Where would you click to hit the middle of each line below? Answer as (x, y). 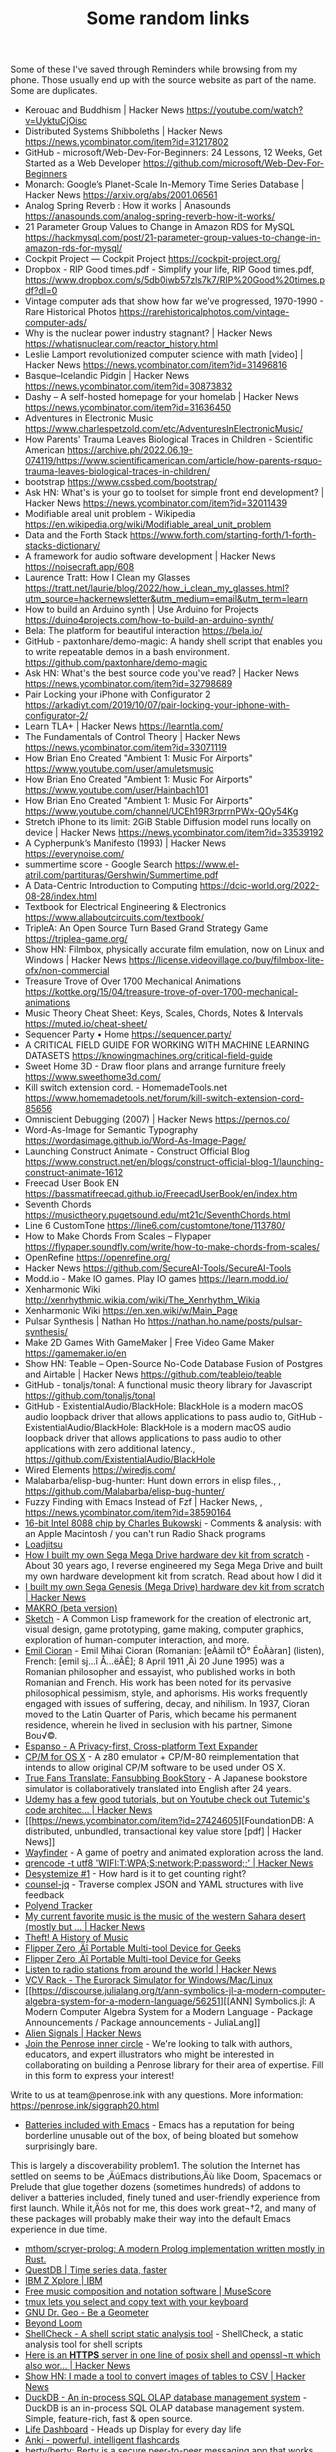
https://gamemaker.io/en (75, 1353)
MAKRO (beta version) (71, 1608)
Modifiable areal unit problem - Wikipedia (110, 514)
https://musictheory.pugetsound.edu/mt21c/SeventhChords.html (157, 1215)
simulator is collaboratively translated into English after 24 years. (158, 1789)
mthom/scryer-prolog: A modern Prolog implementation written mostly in (174, 2249)
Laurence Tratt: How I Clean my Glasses (107, 578)
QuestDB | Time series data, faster (96, 2270)
